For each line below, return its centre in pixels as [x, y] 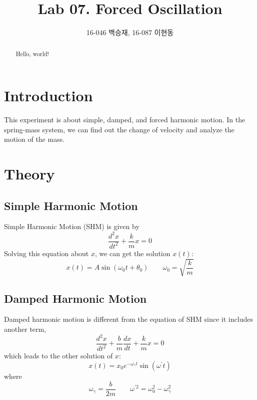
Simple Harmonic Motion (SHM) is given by [72, 226]
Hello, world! [32, 53]
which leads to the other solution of [58, 356]
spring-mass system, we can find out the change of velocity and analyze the [119, 129]
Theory [29, 174]
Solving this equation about [46, 253]
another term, [25, 329]
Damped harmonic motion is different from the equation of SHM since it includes [128, 319]
